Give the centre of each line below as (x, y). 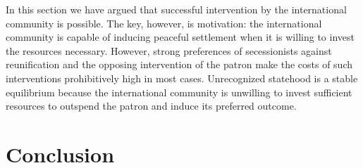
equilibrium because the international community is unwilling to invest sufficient (179, 92)
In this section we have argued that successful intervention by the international (176, 9)
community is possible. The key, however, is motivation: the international (164, 23)
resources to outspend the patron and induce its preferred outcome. (151, 106)
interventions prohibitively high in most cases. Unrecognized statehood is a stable (182, 78)
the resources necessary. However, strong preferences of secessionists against (169, 50)
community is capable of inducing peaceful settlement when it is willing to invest (180, 37)
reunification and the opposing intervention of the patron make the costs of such (179, 64)
